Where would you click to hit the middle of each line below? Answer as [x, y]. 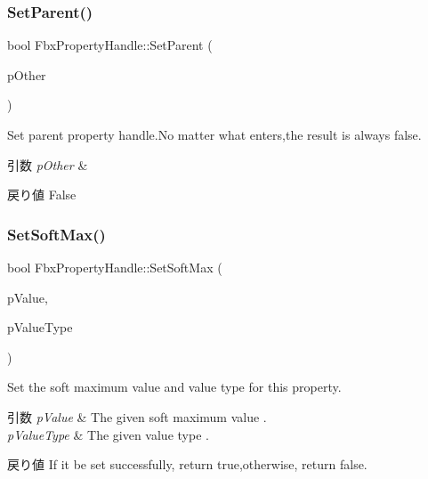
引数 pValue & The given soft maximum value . [137, 416]
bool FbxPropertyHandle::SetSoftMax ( [115, 267]
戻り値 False [42, 195]
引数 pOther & [48, 164]
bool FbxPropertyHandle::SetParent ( [110, 45]
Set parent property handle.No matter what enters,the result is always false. [214, 134]
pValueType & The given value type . [108, 434]
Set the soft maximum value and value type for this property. [174, 387]
